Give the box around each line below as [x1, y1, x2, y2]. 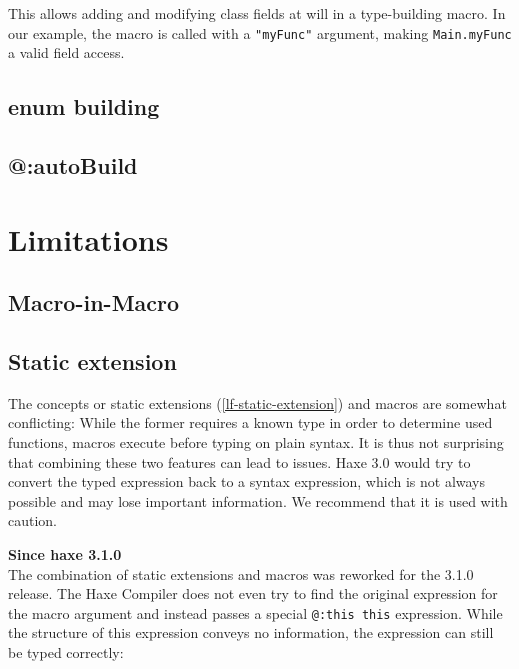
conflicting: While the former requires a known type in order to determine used [8, 412, 493, 433]
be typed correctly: [8, 641, 124, 662]
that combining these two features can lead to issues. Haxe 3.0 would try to [8, 451, 471, 472]
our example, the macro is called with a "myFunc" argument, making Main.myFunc [8, 22, 512, 43]
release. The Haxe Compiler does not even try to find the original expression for [8, 583, 498, 604]
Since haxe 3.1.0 [8, 543, 122, 564]
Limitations [8, 218, 169, 259]
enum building [8, 91, 160, 122]
